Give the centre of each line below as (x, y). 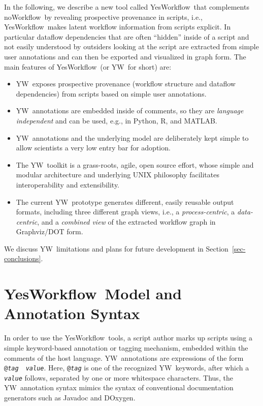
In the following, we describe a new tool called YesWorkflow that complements (127, 7)
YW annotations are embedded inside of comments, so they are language (130, 111)
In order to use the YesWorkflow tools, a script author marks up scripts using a (128, 338)
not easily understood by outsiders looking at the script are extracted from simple (131, 46)
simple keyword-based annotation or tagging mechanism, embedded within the (126, 347)
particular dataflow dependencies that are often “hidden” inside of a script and (127, 36)
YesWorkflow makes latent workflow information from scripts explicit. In (118, 27)
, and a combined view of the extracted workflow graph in (126, 221)
